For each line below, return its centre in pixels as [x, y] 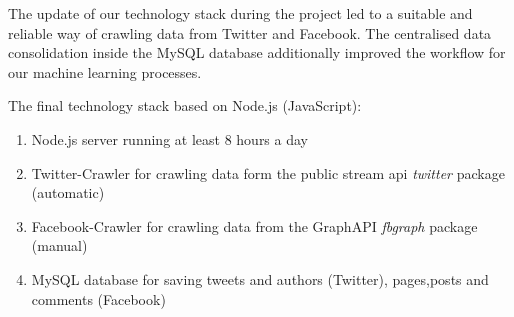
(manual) [59, 245]
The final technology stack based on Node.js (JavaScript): [185, 105]
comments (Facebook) [98, 298]
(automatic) [68, 192]
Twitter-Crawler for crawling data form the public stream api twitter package [268, 172]
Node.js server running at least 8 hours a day [169, 138]
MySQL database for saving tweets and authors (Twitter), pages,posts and [260, 278]
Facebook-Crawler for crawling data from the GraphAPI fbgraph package [254, 225]
